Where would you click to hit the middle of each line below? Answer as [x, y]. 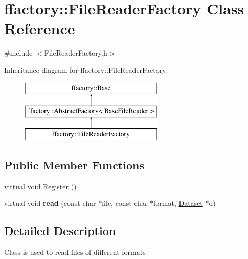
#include [18, 53]
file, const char [125, 203]
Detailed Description [60, 231]
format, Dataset [178, 203]
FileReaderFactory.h [76, 53]
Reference [40, 28]
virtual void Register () [40, 186]
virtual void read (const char [50, 203]
